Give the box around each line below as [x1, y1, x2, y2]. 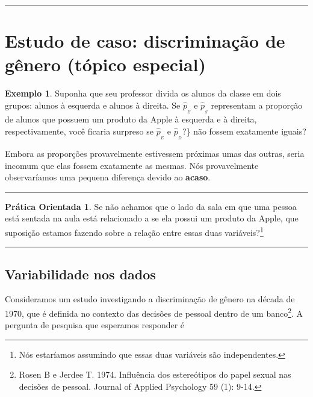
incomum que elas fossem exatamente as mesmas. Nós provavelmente [5, 159, 259, 171]
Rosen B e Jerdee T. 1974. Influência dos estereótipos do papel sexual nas [19, 368, 291, 381]
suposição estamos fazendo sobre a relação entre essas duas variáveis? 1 [5, 224, 264, 238]
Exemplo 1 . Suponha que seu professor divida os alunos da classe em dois [5, 87, 281, 100]
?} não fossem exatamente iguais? [182, 124, 306, 137]
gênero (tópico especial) [5, 52, 206, 77]
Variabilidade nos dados [5, 264, 156, 283]
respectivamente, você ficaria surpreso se [5, 124, 153, 137]
